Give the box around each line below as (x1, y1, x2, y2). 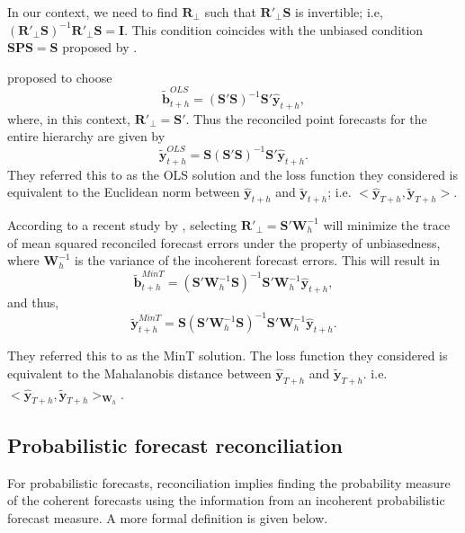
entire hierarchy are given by (7, 127, 165, 146)
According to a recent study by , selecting (7, 215, 237, 234)
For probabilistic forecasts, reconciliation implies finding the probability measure (7, 473, 451, 492)
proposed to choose (7, 67, 112, 86)
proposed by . (62, 38, 138, 57)
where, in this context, (7, 109, 131, 128)
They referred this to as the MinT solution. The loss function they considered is (7, 346, 448, 365)
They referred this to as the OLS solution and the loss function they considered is (7, 164, 459, 183)
